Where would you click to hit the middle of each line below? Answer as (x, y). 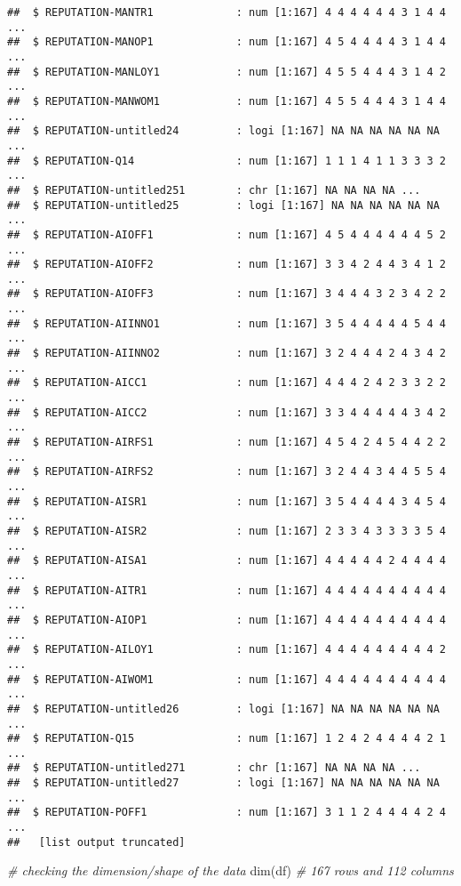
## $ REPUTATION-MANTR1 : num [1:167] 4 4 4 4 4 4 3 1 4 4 (227, 12)
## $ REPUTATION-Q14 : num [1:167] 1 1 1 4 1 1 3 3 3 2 (227, 161)
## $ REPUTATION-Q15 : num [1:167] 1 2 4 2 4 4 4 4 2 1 (227, 739)
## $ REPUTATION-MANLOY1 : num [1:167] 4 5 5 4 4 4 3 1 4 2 (227, 72)
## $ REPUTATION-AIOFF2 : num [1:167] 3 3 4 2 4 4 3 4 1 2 (227, 265)
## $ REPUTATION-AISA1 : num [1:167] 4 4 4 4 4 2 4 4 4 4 (227, 561)
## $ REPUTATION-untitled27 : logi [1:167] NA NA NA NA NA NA (223, 783)
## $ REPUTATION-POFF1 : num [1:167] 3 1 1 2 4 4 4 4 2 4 (227, 813)
